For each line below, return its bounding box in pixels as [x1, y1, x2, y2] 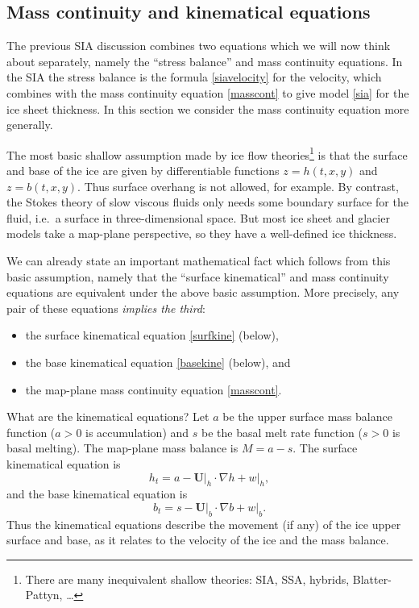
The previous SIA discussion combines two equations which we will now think [6, 37, 391, 54]
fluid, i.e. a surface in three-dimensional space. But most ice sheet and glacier [6, 209, 390, 226]
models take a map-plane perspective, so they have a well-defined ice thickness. [6, 225, 397, 242]
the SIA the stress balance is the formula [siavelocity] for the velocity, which [6, 69, 382, 85]
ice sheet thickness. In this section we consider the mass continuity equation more [6, 100, 409, 117]
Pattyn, [25, 586, 63, 603]
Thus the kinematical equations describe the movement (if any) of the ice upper [6, 515, 401, 532]
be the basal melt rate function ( [201, 423, 363, 440]
